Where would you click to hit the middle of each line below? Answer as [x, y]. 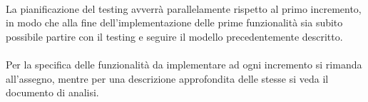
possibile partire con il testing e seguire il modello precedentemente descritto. [174, 36]
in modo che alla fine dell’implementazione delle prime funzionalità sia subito [174, 22]
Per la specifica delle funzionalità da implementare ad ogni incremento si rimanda [184, 64]
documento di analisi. [52, 92]
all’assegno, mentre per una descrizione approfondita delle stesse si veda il [167, 78]
